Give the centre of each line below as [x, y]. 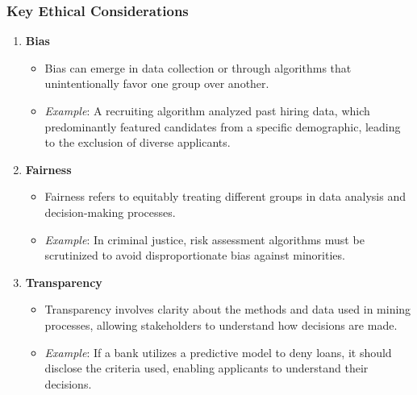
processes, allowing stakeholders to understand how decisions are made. [221, 324]
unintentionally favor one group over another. [157, 83]
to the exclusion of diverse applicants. [138, 142]
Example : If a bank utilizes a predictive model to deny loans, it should [218, 352]
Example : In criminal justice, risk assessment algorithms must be [204, 239]
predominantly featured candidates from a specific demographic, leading [223, 126]
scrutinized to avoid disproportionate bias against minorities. [195, 255]
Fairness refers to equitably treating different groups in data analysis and [225, 196]
